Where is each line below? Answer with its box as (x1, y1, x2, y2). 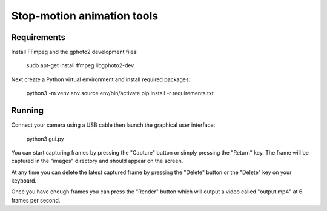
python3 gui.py (26, 135, 64, 142)
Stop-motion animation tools (11, 9, 159, 22)
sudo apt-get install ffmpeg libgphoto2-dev (26, 62, 134, 69)
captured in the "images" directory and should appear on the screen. (11, 158, 183, 165)
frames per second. (11, 196, 61, 204)
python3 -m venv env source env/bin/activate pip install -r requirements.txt (26, 90, 214, 97)
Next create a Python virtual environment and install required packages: (11, 76, 191, 83)
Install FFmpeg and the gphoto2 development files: (11, 49, 139, 56)
